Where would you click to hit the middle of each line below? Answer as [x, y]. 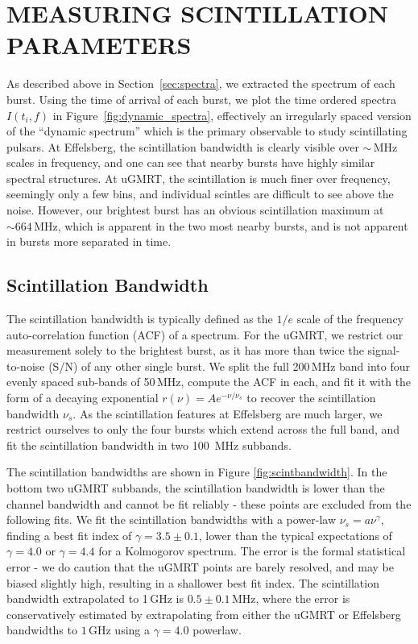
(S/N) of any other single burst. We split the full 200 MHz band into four [229, 366]
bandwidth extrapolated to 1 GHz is [95, 598]
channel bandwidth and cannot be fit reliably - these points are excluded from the [209, 503]
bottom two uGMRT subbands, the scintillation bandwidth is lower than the [196, 487]
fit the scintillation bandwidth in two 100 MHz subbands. [149, 445]
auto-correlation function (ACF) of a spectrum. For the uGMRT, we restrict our [205, 334]
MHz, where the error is [291, 598]
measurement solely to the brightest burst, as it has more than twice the [185, 350]
